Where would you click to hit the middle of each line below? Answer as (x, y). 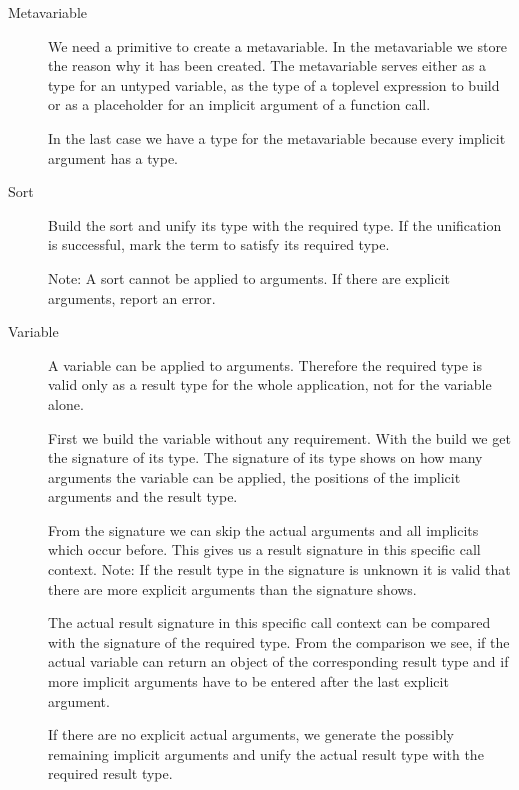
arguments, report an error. (132, 297)
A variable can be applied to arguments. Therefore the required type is (265, 364)
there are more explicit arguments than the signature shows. (232, 588)
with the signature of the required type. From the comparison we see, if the (279, 641)
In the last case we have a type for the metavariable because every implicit (277, 137)
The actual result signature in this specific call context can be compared (269, 622)
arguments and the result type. (143, 496)
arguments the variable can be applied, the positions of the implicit (254, 476)
